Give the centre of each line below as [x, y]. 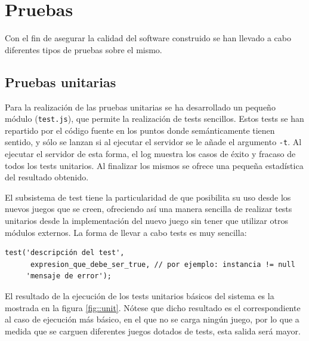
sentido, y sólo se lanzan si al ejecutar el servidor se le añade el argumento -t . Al [153, 142]
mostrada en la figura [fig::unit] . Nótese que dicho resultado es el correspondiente [153, 307]
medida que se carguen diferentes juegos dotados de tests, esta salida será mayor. [153, 331]
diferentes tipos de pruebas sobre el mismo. [84, 49]
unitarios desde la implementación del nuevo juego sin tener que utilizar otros [146, 220]
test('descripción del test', [65, 253]
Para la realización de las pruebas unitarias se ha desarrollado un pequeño [140, 107]
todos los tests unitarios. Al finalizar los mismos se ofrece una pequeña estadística [154, 165]
